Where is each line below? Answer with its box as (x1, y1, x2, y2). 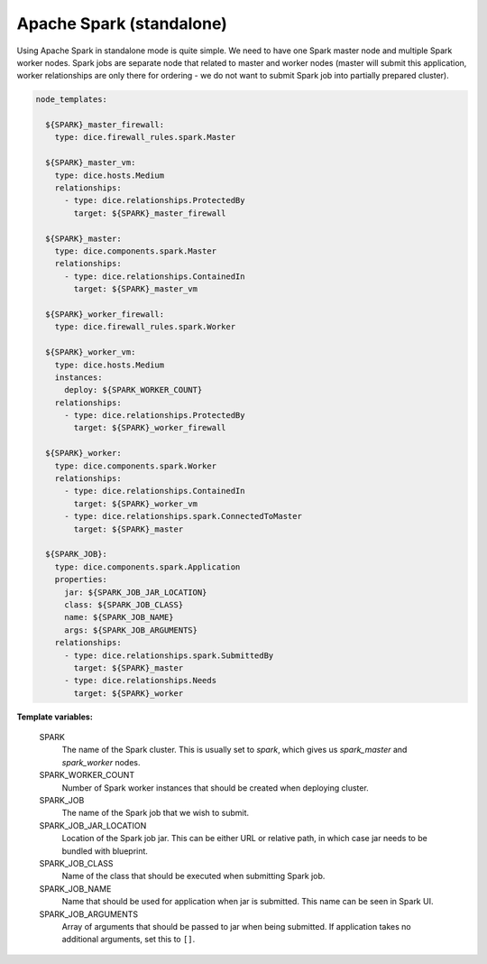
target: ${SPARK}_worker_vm (73, 498, 198, 509)
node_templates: (35, 95, 108, 105)
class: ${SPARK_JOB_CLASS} (64, 599, 184, 609)
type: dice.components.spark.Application (54, 561, 241, 572)
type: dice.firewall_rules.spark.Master (54, 132, 236, 143)
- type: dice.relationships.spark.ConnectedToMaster (64, 511, 302, 522)
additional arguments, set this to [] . (61, 934, 196, 945)
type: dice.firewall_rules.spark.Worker (54, 321, 236, 332)
